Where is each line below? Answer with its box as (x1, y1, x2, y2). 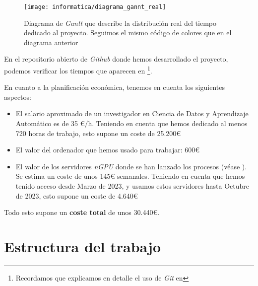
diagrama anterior (24, 37, 78, 47)
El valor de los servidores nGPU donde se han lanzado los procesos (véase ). (15, 161, 247, 171)
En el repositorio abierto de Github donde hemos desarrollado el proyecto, (4, 54, 228, 64)
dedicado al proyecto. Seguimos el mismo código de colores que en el (24, 27, 232, 38)
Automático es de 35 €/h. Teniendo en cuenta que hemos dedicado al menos (15, 118, 248, 129)
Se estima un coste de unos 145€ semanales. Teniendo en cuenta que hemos (15, 171, 245, 181)
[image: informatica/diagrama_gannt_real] (24, 3, 166, 10)
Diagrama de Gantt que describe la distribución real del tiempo (24, 17, 216, 28)
